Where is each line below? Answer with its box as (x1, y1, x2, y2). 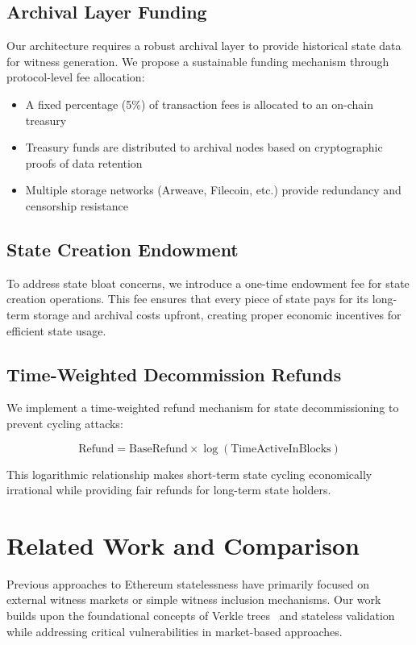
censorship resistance (25, 197, 128, 214)
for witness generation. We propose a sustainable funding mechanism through (6, 52, 389, 69)
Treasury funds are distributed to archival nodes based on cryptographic (25, 139, 383, 156)
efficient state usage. (6, 322, 106, 339)
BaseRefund (129, 443, 188, 455)
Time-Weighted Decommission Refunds (6, 361, 342, 386)
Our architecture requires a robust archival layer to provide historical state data (6, 37, 401, 54)
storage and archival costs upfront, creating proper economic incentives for (33, 306, 401, 322)
